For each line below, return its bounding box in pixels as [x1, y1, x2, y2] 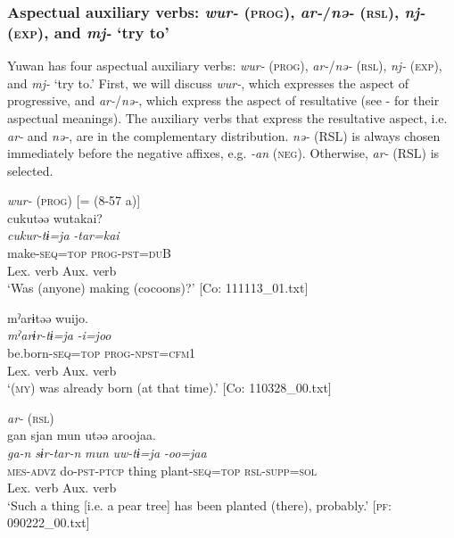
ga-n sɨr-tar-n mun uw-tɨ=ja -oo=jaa [7, 443, 207, 462]
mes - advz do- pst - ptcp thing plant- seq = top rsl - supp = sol [7, 460, 318, 479]
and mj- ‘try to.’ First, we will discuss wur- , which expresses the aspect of [7, 73, 409, 92]
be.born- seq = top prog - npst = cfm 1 [7, 343, 196, 362]
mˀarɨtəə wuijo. [7, 308, 89, 327]
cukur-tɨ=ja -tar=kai [7, 226, 120, 244]
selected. [7, 161, 54, 179]
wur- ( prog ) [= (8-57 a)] [7, 191, 141, 210]
